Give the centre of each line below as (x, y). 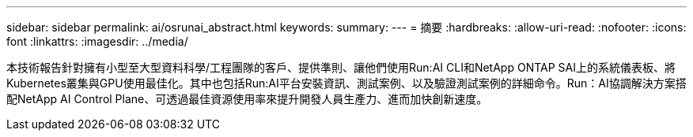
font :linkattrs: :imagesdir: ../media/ (97, 41)
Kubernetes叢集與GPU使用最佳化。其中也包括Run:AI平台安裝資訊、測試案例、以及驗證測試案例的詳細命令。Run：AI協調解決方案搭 (346, 83)
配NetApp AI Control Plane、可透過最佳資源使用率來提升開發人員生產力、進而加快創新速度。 (247, 99)
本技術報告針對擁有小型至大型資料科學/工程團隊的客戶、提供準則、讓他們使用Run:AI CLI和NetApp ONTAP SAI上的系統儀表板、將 (341, 67)
